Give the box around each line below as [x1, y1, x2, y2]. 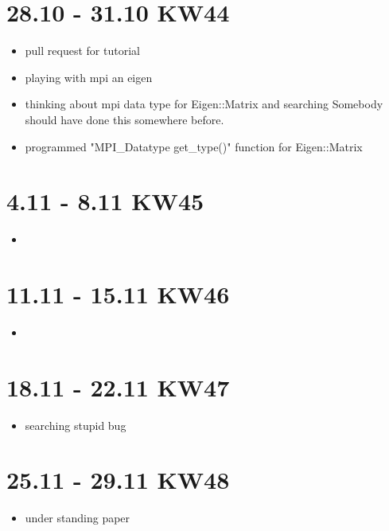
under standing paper [25, 510, 130, 526]
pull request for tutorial [25, 42, 140, 59]
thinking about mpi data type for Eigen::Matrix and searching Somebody [25, 96, 383, 112]
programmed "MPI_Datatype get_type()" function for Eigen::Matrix [25, 138, 363, 154]
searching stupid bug [25, 416, 126, 433]
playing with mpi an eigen [25, 68, 153, 85]
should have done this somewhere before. [25, 111, 224, 127]
